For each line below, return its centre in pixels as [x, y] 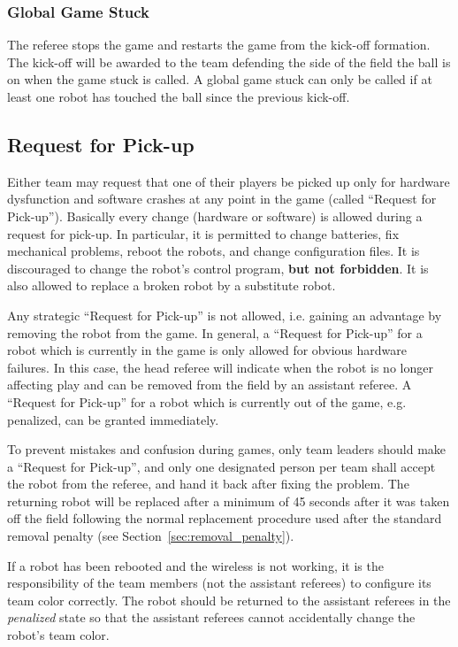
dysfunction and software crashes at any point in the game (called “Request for [222, 199]
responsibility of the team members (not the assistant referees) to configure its [219, 583]
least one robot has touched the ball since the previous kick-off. [179, 96]
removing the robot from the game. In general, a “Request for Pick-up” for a [215, 332]
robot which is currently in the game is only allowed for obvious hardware [207, 350]
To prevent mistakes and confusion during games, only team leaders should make [227, 449]
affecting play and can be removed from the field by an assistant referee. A [210, 385]
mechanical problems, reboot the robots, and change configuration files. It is [214, 251]
